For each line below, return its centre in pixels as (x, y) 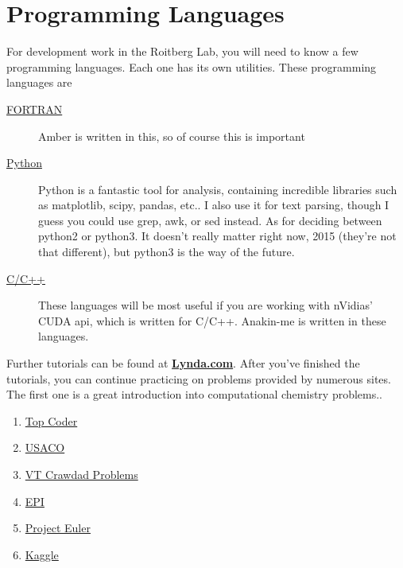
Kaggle (42, 554)
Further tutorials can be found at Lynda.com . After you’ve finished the (183, 363)
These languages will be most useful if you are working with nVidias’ (205, 305)
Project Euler (58, 528)
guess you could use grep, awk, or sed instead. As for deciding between (210, 220)
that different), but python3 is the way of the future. (167, 252)
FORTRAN (35, 109)
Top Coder (51, 420)
